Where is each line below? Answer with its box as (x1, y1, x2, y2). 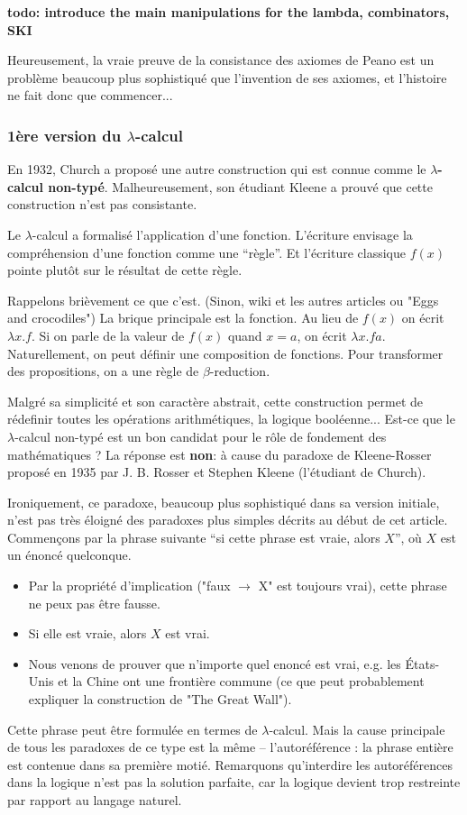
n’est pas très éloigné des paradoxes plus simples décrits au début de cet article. (7, 510, 448, 529)
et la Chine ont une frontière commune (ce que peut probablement (58, 672, 425, 691)
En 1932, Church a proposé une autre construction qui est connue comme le (7, 160, 426, 179)
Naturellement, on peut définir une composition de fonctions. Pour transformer (7, 343, 444, 362)
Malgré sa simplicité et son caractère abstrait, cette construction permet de (7, 391, 424, 410)
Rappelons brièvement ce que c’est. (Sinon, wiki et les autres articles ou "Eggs (7, 290, 439, 309)
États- (405, 654, 440, 673)
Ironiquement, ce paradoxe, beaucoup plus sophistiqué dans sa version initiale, (7, 492, 440, 511)
